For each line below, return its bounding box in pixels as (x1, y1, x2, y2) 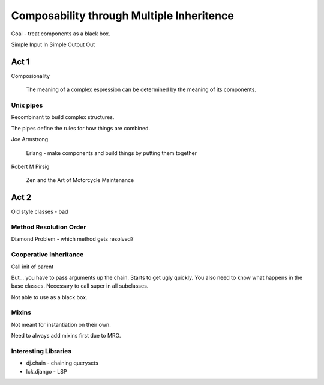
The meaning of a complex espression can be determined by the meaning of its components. (26, 86, 256, 93)
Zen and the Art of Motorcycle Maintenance (26, 177, 134, 184)
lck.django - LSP (26, 368, 67, 375)
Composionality (11, 72, 50, 79)
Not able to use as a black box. (11, 293, 88, 300)
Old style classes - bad (11, 208, 68, 216)
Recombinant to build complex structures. (11, 114, 115, 121)
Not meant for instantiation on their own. (11, 321, 111, 328)
